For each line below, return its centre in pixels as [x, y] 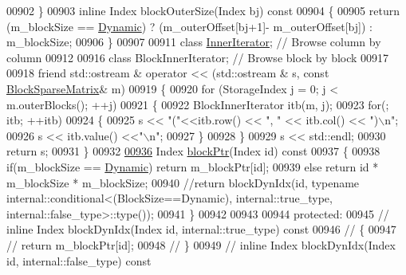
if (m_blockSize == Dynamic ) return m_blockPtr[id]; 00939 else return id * [193, 166]
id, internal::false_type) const [79, 260]
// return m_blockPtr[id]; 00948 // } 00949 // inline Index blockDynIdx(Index [201, 244]
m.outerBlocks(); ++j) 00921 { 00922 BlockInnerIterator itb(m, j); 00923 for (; [198, 104]
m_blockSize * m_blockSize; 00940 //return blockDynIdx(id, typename [183, 182]
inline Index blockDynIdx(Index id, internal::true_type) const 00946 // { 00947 [201, 229]
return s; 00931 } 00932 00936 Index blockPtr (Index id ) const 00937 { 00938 [193, 151]
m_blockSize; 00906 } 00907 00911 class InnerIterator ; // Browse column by [194, 42]
